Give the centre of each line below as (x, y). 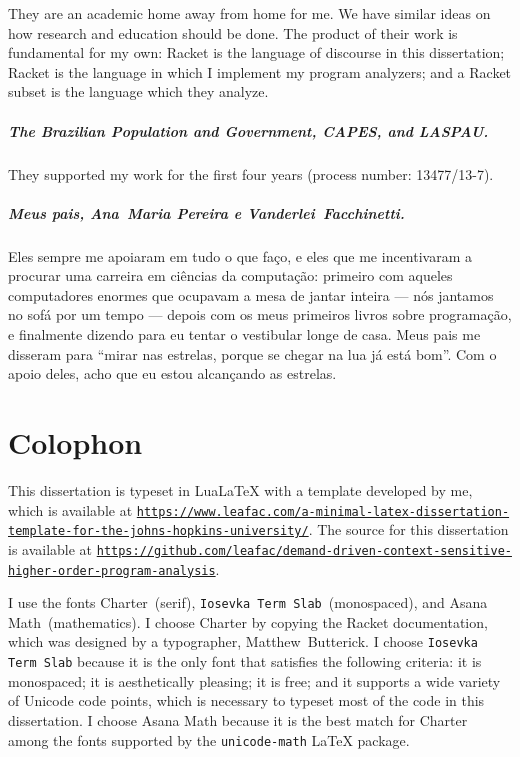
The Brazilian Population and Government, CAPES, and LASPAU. (248, 130)
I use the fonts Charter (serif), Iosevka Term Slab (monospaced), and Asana (248, 602)
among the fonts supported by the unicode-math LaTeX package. (209, 739)
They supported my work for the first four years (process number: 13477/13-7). (251, 173)
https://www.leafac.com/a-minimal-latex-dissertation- (323, 511)
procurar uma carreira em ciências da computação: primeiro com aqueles (230, 275)
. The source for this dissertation (408, 529)
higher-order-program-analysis (112, 570)
